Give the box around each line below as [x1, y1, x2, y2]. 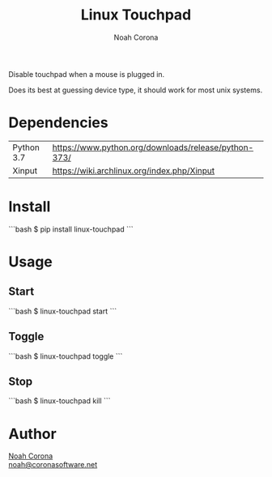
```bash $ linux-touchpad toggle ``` [8, 351, 123, 361]
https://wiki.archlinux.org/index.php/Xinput [52, 164, 215, 176]
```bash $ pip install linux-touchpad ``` [8, 224, 134, 234]
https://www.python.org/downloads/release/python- [52, 142, 254, 153]
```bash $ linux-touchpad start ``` [8, 306, 117, 316]
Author [8, 424, 57, 443]
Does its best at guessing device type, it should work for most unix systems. [8, 85, 263, 95]
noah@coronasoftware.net [8, 460, 98, 470]
